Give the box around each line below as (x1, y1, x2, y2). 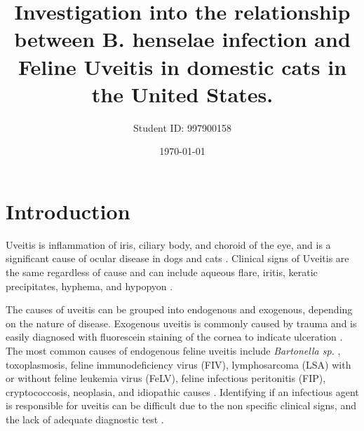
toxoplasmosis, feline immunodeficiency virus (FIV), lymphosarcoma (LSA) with (6, 357, 351, 371)
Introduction (6, 196, 130, 225)
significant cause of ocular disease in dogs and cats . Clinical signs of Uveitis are (6, 251, 349, 266)
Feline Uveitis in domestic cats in (18, 52, 347, 81)
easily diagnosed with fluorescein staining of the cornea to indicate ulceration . (6, 329, 343, 344)
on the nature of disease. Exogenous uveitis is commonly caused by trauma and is (6, 315, 357, 330)
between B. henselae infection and (14, 25, 351, 53)
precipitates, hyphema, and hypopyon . (6, 278, 173, 293)
